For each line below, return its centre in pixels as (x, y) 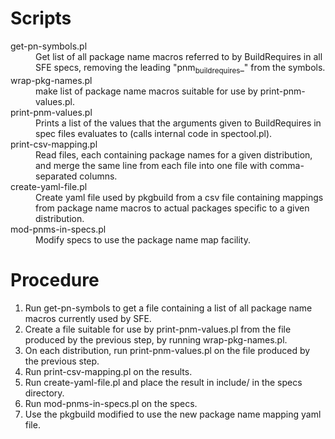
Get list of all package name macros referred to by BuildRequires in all (179, 56)
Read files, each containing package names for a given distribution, (174, 154)
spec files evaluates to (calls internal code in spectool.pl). (154, 133)
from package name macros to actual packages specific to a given (172, 208)
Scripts (41, 18)
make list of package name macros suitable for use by (146, 91)
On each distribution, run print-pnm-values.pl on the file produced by (167, 350)
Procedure (55, 279)
